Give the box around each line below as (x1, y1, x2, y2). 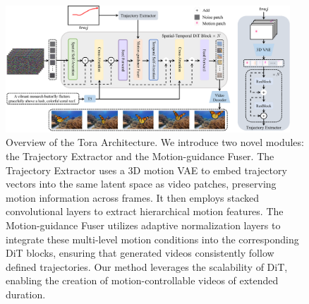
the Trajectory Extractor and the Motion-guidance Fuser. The (6, 148, 274, 163)
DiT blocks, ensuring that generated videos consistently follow (6, 245, 274, 260)
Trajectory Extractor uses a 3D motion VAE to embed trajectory (6, 162, 287, 177)
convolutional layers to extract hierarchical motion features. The (6, 204, 284, 219)
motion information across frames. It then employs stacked (6, 190, 260, 205)
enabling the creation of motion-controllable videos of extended (6, 273, 279, 288)
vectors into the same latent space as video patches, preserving (6, 176, 277, 191)
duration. (6, 286, 46, 301)
